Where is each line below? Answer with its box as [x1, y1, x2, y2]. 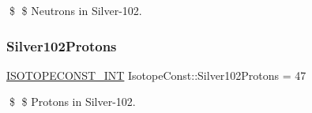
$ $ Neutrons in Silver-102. [9, 2, 142, 18]
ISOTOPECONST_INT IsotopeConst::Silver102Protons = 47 [6, 66, 306, 83]
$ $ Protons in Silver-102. [9, 93, 136, 110]
